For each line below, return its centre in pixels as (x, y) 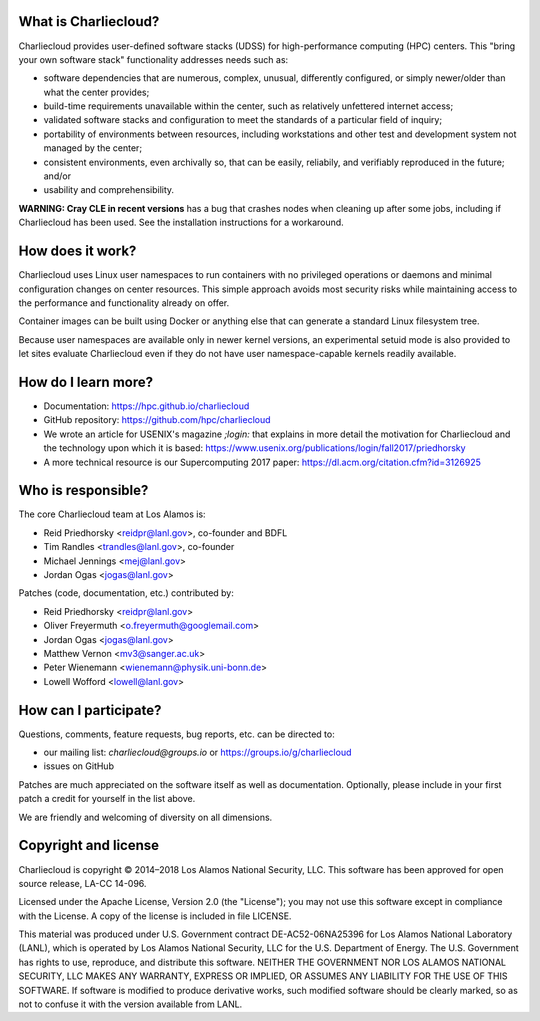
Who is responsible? (83, 490)
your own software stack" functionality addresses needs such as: (153, 59)
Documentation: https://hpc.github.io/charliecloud (146, 406)
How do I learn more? (86, 381)
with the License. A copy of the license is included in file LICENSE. (155, 916)
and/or (57, 176)
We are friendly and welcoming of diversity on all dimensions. (145, 817)
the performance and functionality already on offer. (124, 302)
